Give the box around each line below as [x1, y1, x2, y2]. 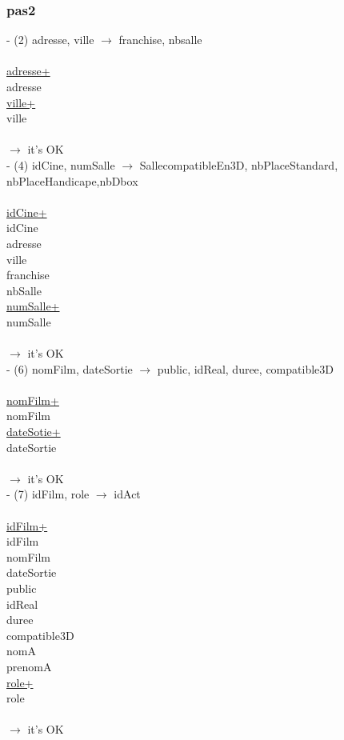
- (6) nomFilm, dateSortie [6, 360, 133, 377]
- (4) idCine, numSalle [6, 156, 115, 173]
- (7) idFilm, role [6, 486, 90, 502]
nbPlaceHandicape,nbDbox [6, 172, 138, 189]
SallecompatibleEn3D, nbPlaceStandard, [139, 156, 338, 173]
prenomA [6, 658, 52, 674]
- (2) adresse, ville [6, 31, 94, 48]
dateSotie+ [6, 423, 61, 440]
